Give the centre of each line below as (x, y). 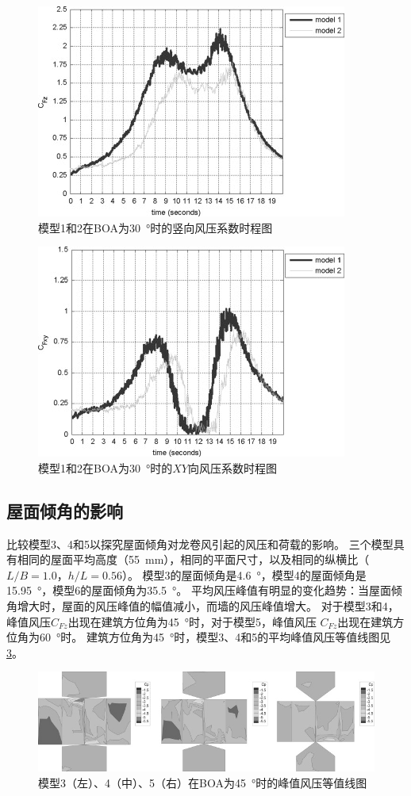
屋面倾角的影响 (65, 510)
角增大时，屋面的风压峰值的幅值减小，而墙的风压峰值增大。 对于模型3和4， (203, 605)
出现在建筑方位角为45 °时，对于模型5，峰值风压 (192, 621)
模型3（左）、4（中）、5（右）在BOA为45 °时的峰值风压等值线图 (203, 782)
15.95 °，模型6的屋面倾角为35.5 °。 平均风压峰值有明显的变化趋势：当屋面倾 (204, 590)
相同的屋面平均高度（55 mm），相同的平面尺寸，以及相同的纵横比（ (193, 559)
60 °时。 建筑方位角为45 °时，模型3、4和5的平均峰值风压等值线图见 (215, 637)
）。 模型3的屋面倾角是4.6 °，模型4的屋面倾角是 (244, 574)
